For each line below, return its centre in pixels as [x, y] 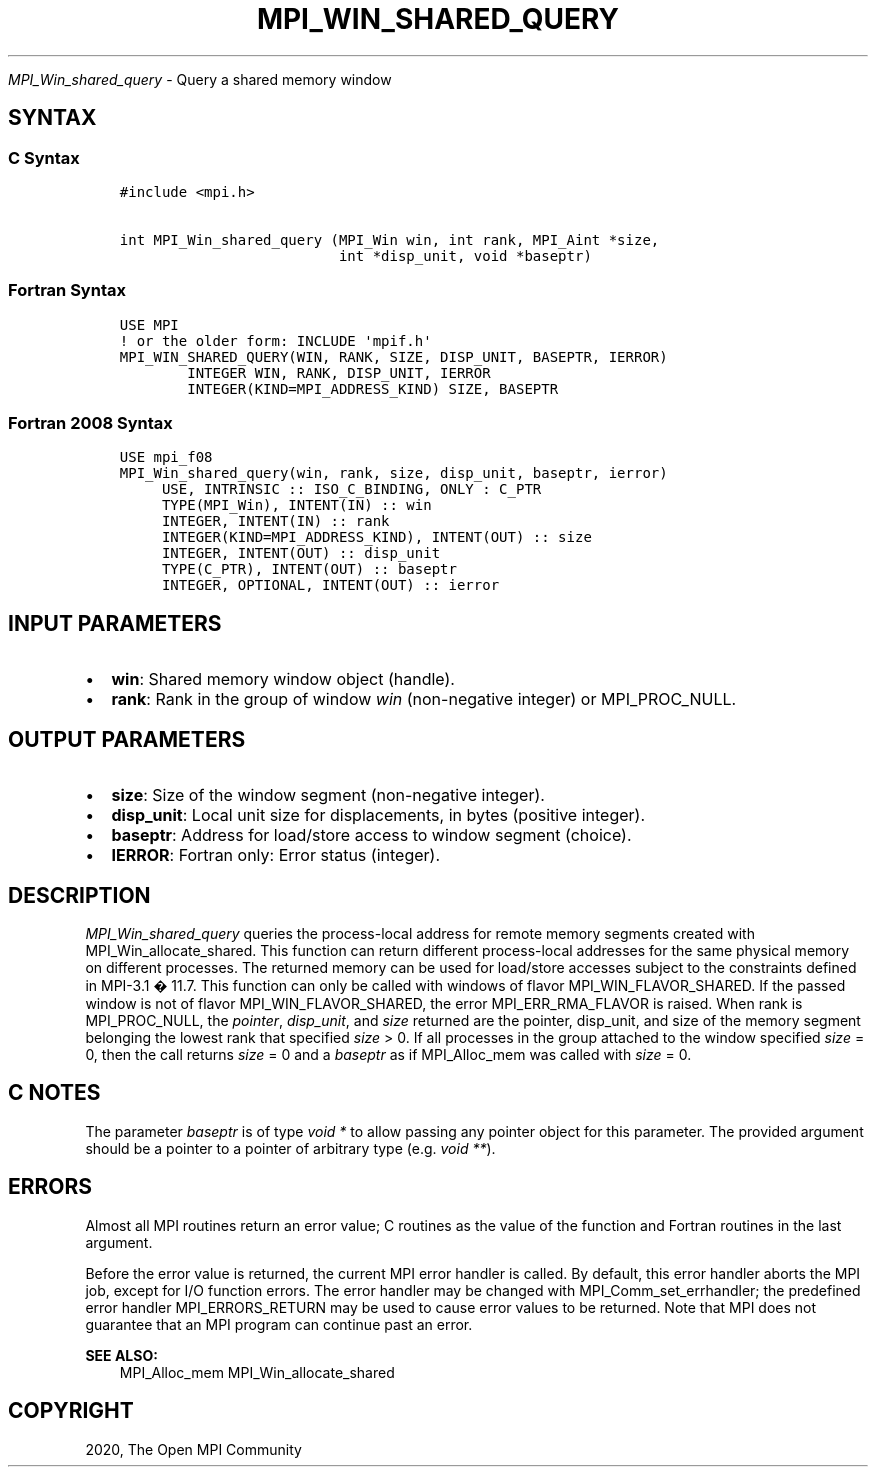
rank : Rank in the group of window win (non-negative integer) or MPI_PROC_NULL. [424, 699]
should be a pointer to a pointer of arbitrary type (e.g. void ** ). [290, 1148]
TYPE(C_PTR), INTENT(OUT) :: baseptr [309, 569]
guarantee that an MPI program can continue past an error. [279, 1324]
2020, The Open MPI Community [193, 1449]
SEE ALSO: [121, 1355]
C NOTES [54, 1093]
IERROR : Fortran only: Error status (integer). [275, 855]
